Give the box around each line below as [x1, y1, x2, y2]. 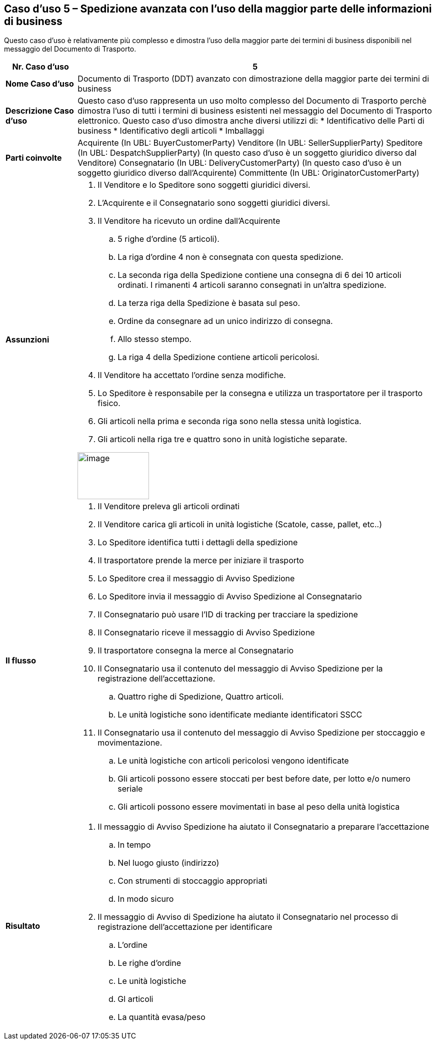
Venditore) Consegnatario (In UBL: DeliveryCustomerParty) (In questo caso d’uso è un [77, 158, 402, 168]
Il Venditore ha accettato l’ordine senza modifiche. [97, 370, 286, 381]
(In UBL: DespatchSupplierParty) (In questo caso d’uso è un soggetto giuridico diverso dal [77, 148, 416, 158]
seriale [117, 784, 143, 794]
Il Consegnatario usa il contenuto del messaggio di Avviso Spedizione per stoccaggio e [97, 728, 425, 738]
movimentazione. [97, 738, 162, 748]
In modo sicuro [117, 894, 174, 904]
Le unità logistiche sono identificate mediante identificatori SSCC [117, 710, 362, 720]
